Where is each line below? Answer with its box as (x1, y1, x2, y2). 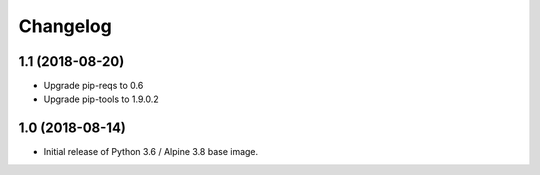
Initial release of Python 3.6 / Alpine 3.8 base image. (43, 146, 259, 158)
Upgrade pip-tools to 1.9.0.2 (43, 93, 159, 105)
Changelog (18, 15, 112, 37)
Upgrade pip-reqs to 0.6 (43, 80, 144, 92)
